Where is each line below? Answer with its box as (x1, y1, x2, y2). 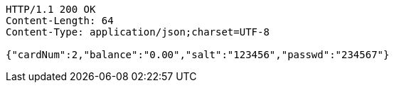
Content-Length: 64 (6, 15, 114, 26)
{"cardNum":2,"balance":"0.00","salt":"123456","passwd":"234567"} (6, 49, 390, 60)
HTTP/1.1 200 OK (6, 4, 96, 15)
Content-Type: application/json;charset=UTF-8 (6, 26, 270, 38)
